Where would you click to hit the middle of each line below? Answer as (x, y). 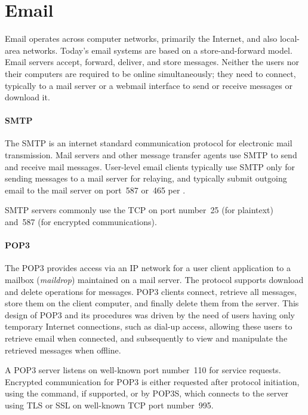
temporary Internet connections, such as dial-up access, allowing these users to (149, 326)
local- (289, 39)
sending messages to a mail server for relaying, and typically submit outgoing (146, 178)
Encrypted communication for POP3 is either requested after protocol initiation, (152, 381)
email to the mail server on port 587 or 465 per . (95, 190)
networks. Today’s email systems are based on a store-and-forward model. (158, 50)
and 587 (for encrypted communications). (81, 222)
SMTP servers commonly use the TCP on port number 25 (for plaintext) (139, 210)
